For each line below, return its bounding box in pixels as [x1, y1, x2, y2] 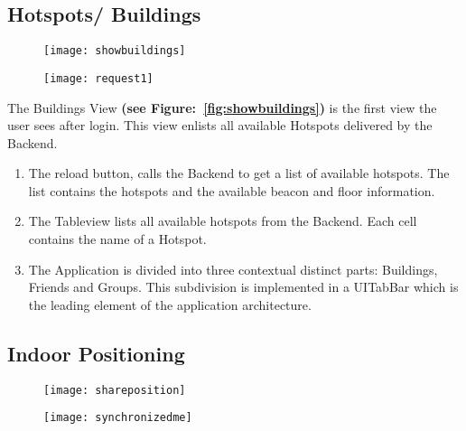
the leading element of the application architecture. [28, 295, 312, 314]
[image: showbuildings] [43, 44, 186, 58]
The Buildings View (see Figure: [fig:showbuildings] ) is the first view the [7, 98, 437, 117]
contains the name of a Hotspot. [28, 230, 207, 248]
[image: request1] [43, 71, 154, 85]
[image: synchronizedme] [43, 411, 192, 425]
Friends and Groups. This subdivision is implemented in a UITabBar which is [28, 277, 459, 296]
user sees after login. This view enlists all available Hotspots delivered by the [7, 116, 433, 135]
